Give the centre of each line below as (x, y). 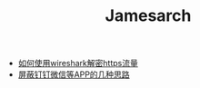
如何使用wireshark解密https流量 (78, 64)
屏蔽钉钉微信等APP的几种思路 (74, 74)
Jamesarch (148, 16)
